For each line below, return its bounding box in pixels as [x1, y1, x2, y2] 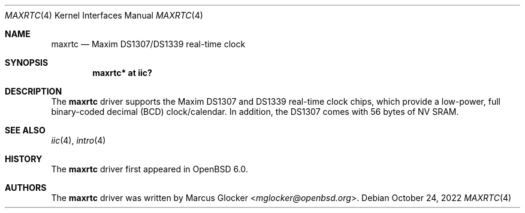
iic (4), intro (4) [51, 135, 106, 145]
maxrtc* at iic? [92, 68, 152, 78]
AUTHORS [5, 182, 47, 193]
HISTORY [5, 154, 43, 164]
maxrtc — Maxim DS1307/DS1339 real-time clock [51, 39, 246, 49]
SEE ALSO [5, 125, 46, 135]
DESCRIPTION [5, 86, 62, 96]
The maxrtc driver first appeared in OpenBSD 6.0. [51, 164, 248, 174]
